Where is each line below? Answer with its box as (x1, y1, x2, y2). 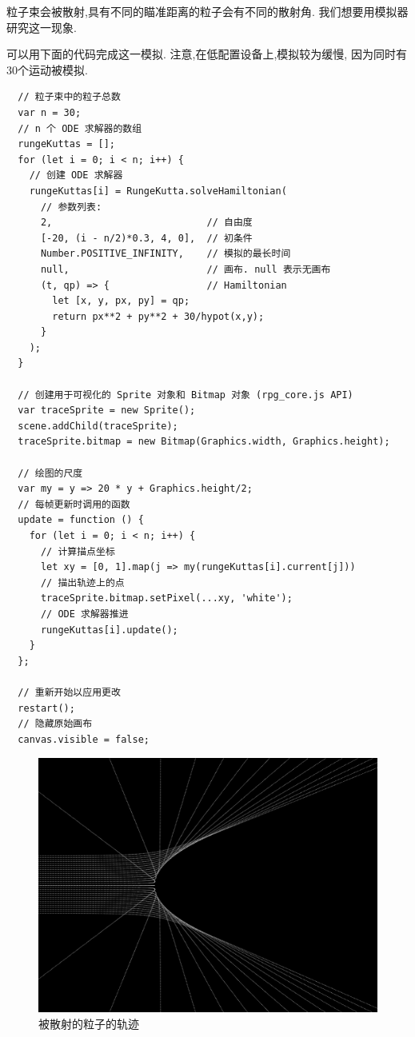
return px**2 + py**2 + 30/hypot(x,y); (52, 310, 265, 322)
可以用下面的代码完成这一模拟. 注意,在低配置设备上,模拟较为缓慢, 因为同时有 (6, 46, 407, 62)
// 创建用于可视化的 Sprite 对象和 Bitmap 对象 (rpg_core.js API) (18, 389, 353, 401)
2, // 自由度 (40, 217, 253, 229)
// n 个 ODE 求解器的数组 (18, 122, 142, 134)
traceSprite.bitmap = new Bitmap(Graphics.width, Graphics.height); (18, 436, 390, 448)
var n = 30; (18, 106, 82, 118)
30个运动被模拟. (6, 61, 88, 78)
